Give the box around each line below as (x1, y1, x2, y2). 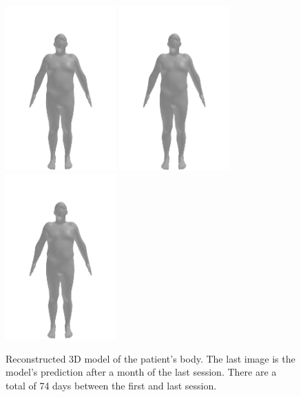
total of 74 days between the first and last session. (6, 378, 217, 392)
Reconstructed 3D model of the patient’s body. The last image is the (6, 351, 295, 365)
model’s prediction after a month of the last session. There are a (6, 365, 277, 379)
